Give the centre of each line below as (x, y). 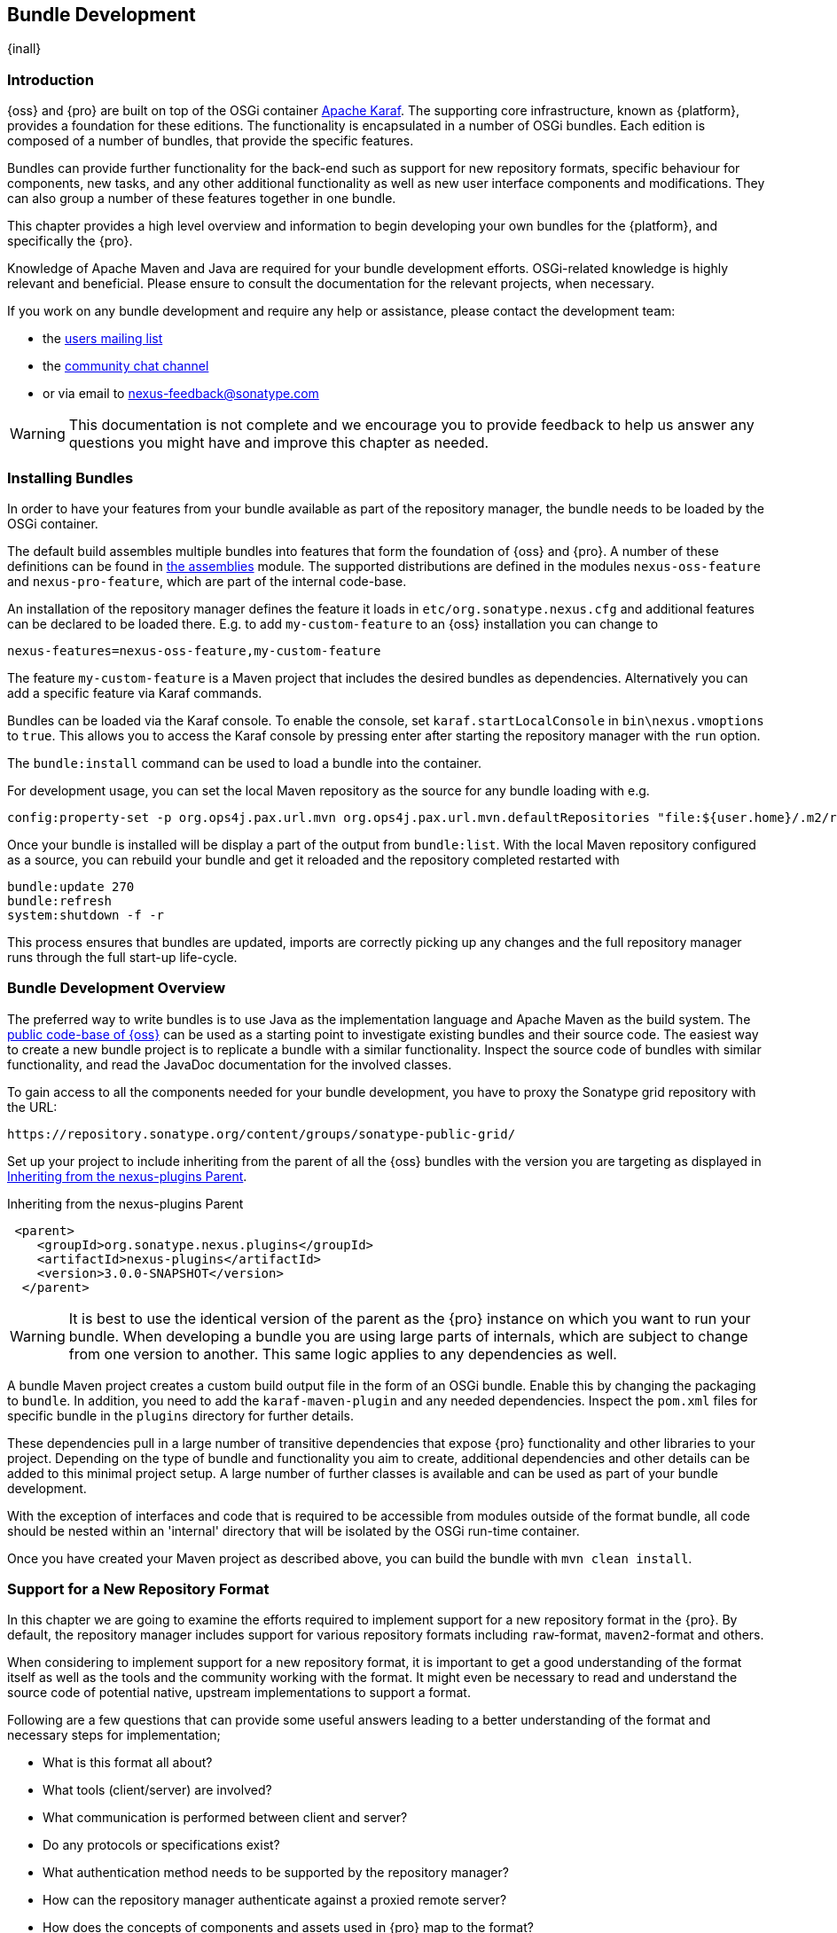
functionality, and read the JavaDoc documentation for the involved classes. (230, 1064)
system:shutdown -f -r (86, 915)
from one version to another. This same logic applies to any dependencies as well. (343, 1354)
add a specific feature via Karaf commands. (135, 693)
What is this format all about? (128, 1763)
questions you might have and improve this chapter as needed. (279, 443)
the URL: (32, 1107)
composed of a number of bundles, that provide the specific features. (211, 141)
